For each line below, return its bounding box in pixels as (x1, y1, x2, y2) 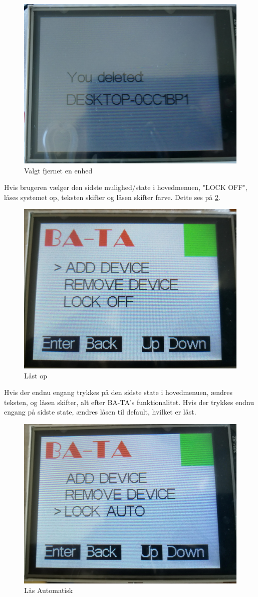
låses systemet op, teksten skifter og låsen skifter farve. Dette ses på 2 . (4, 191, 220, 202)
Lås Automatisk (24, 585, 73, 595)
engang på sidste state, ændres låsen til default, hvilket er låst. (4, 407, 196, 417)
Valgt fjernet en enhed (24, 165, 93, 175)
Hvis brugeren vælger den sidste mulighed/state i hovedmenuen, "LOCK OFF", (4, 182, 247, 192)
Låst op (24, 370, 48, 380)
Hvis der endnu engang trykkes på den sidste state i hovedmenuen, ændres (4, 387, 232, 397)
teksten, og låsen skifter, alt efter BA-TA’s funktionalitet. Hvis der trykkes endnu (4, 396, 254, 407)
